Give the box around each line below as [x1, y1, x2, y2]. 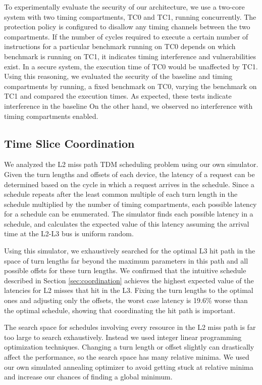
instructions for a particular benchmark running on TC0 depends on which [4, 41, 236, 52]
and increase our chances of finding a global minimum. [4, 371, 173, 382]
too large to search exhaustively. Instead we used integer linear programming [4, 331, 242, 342]
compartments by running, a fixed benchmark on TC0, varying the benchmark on [4, 80, 257, 91]
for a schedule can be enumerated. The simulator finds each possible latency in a [4, 208, 253, 219]
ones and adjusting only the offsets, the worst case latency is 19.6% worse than [4, 295, 248, 306]
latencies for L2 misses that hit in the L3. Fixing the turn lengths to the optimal [4, 285, 253, 295]
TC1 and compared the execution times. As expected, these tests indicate [4, 91, 232, 101]
